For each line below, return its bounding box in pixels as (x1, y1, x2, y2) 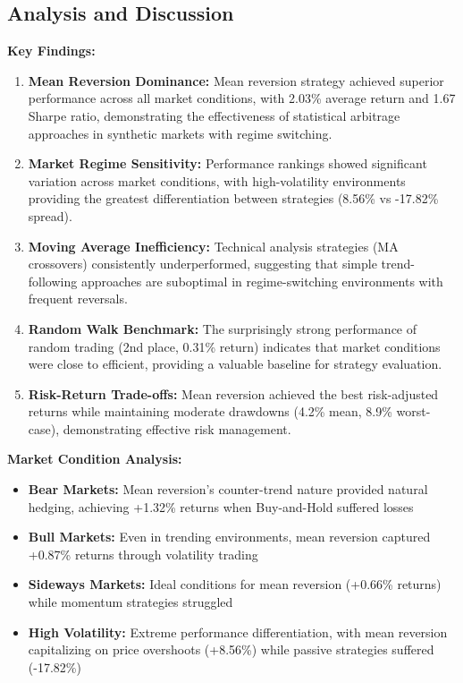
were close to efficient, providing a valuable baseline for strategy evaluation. (28, 354, 442, 373)
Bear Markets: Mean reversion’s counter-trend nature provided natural (28, 480, 428, 499)
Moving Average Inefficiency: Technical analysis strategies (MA (28, 236, 399, 255)
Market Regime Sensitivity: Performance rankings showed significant (28, 154, 427, 173)
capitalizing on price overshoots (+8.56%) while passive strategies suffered (28, 640, 434, 659)
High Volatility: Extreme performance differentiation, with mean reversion (28, 622, 448, 641)
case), (28, 419, 60, 438)
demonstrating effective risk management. (63, 419, 291, 438)
